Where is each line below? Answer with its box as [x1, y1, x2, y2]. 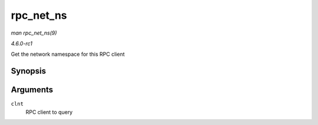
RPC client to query [25, 109, 73, 116]
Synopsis [11, 66, 47, 76]
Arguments [11, 85, 54, 95]
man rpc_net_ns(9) [11, 29, 57, 36]
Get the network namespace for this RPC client [11, 50, 125, 58]
